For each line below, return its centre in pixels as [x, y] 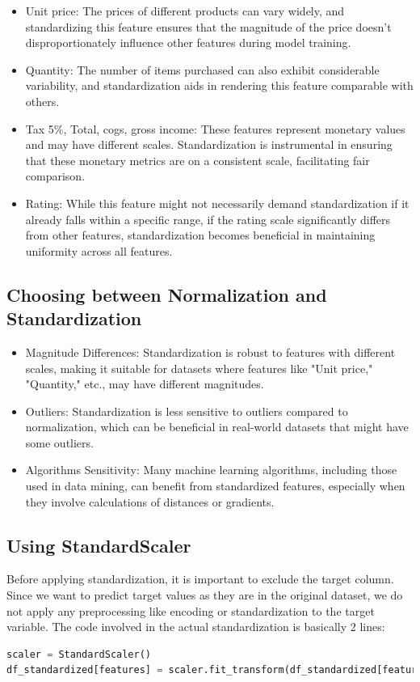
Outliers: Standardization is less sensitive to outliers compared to [187, 411]
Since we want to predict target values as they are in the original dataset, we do [205, 595]
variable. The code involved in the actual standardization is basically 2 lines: [196, 627]
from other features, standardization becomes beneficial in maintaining [200, 235]
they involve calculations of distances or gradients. [150, 501]
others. [42, 101]
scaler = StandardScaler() [79, 654]
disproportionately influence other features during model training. [188, 42]
